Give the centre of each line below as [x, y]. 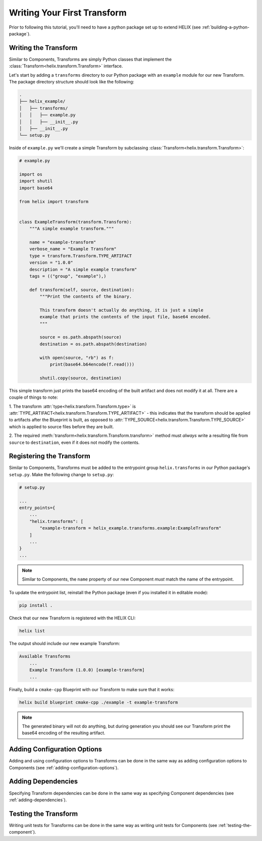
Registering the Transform [50, 456]
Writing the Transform [43, 48]
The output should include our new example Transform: [65, 644]
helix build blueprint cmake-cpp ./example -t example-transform [98, 702]
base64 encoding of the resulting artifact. [64, 733]
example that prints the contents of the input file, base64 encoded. [125, 317]
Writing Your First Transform [68, 13]
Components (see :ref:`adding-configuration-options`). [64, 768]
